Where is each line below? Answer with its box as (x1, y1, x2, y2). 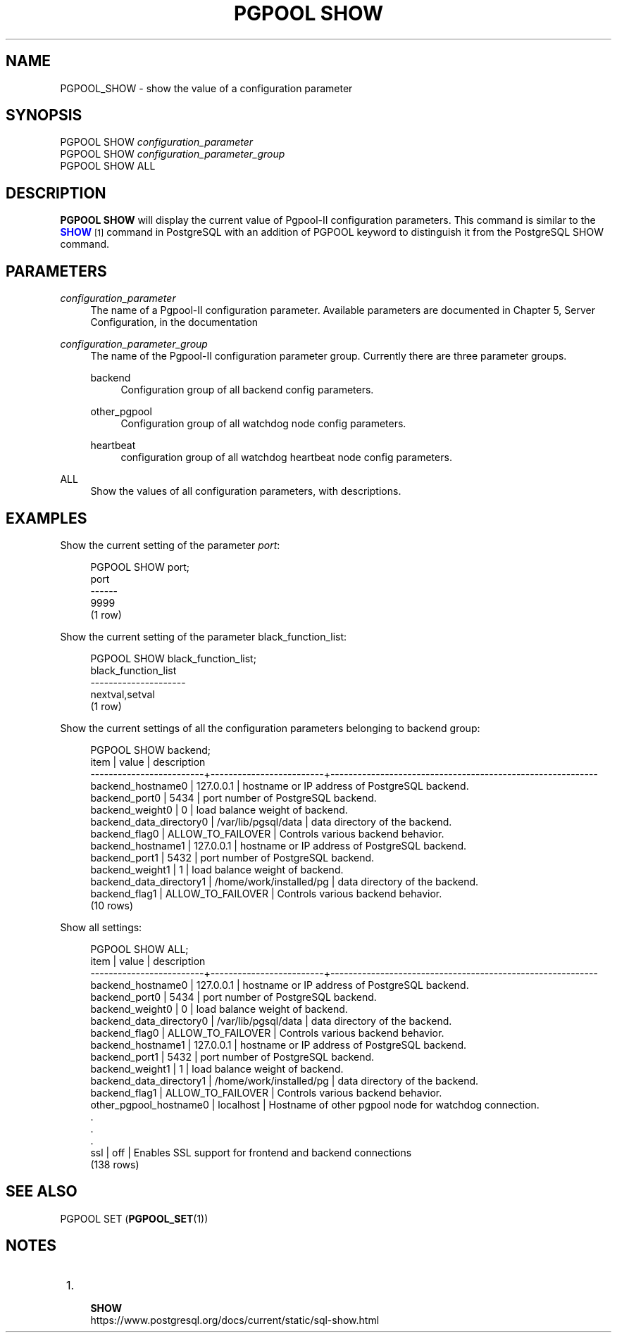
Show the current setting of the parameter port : (60, 538, 280, 551)
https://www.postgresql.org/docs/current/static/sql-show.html (90, 1313, 380, 1326)
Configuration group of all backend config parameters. (120, 384, 374, 396)
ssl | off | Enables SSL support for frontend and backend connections (90, 1146, 412, 1159)
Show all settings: (60, 921, 142, 933)
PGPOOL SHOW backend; (90, 743, 211, 756)
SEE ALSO (6, 1182, 77, 1201)
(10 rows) (90, 899, 134, 911)
